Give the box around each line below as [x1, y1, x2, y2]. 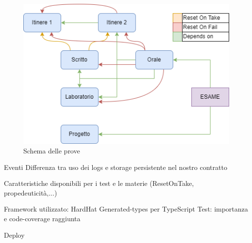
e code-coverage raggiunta [4, 213, 81, 223]
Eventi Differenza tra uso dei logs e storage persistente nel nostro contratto [4, 162, 227, 172]
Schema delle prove [23, 145, 80, 155]
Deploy [4, 229, 25, 240]
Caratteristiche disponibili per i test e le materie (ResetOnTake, [4, 178, 194, 188]
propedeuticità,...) [4, 187, 57, 197]
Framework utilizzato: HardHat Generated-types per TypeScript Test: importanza [4, 204, 248, 214]
